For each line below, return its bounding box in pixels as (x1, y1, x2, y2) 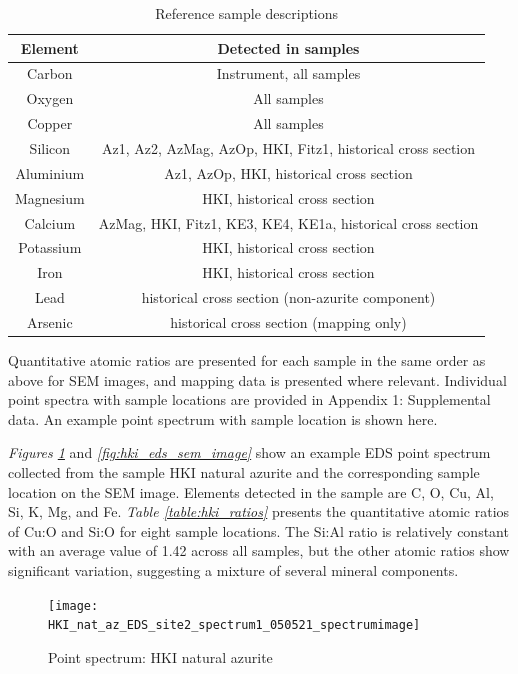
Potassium (18, 237, 82, 258)
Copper (27, 113, 73, 134)
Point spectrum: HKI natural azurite (48, 646, 273, 667)
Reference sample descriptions (155, 3, 339, 23)
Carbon (27, 63, 73, 84)
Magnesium (15, 187, 85, 208)
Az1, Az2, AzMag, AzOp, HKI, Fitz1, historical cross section (101, 137, 476, 158)
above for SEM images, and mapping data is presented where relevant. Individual (8, 369, 507, 390)
